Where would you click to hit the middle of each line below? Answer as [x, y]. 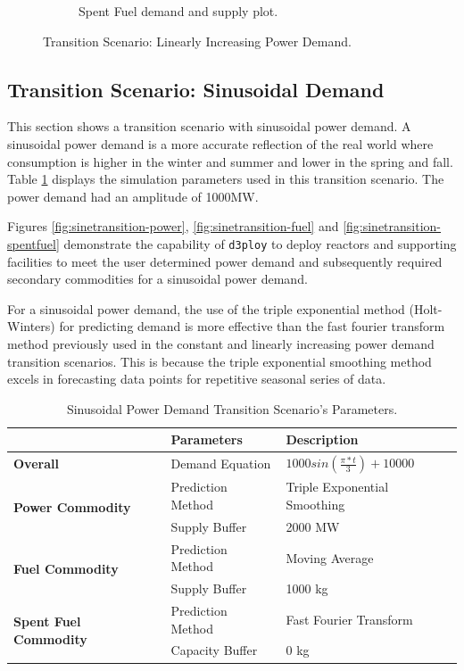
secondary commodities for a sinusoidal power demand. [157, 279]
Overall [36, 464]
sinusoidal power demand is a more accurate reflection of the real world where [220, 143]
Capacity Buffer [214, 650]
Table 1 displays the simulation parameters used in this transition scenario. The [226, 179]
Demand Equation [221, 464]
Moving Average [330, 557]
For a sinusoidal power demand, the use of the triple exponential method [206, 308]
